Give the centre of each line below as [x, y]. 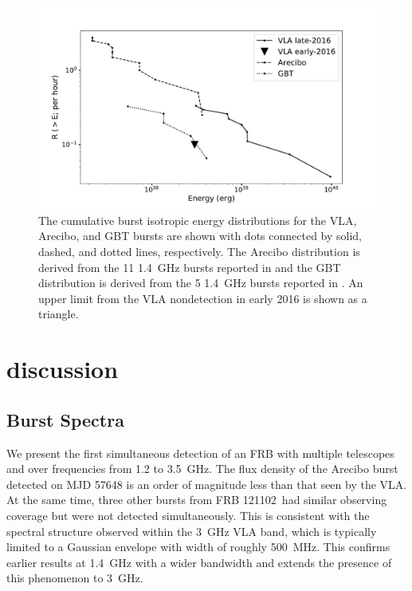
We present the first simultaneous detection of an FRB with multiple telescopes [200, 453]
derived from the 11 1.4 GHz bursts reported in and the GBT [190, 267]
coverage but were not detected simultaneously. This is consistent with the [188, 515]
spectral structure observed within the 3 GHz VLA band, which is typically [192, 531]
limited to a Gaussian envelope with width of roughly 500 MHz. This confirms [198, 547]
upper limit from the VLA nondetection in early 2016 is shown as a [203, 298]
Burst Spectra [65, 419]
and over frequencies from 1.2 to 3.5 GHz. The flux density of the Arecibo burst [202, 469]
